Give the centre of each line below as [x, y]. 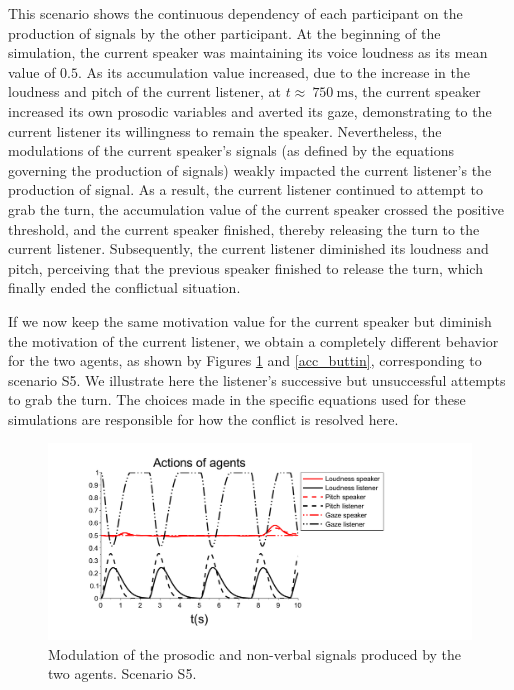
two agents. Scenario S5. [122, 673]
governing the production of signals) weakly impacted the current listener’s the [250, 169]
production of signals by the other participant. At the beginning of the [224, 32]
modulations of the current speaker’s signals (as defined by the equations [231, 150]
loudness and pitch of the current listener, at [144, 91]
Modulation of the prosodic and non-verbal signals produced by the [255, 653]
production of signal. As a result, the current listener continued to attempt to [245, 189]
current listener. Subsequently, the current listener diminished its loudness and [248, 248]
